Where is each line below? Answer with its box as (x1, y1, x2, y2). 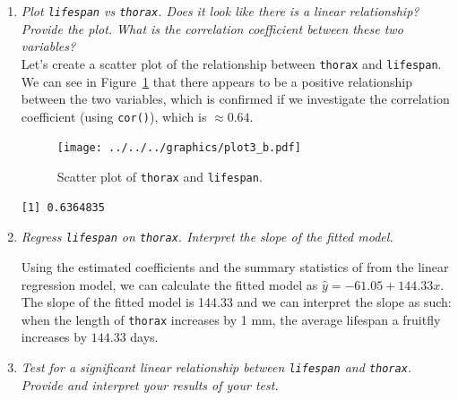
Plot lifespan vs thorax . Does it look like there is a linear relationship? (21, 2, 419, 20)
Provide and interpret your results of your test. (21, 375, 279, 394)
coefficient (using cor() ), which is (21, 106, 207, 125)
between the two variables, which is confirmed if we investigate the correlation (21, 89, 450, 108)
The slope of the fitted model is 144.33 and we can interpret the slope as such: (21, 293, 452, 311)
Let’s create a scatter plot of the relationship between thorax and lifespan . (21, 54, 442, 72)
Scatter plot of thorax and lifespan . (56, 167, 263, 185)
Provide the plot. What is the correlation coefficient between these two (21, 19, 403, 38)
